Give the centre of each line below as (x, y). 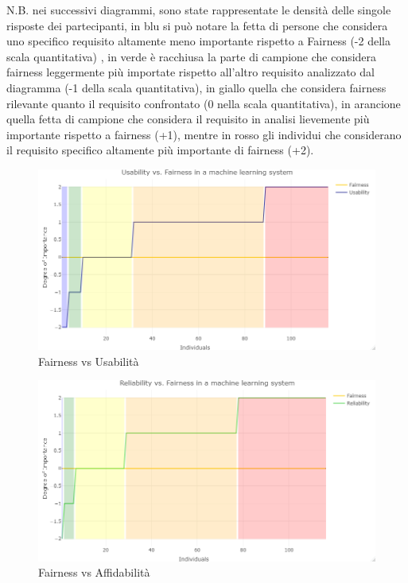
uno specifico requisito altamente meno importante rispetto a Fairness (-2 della (198, 41)
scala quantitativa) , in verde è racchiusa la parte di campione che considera (192, 56)
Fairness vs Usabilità (89, 361)
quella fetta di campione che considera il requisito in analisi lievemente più (188, 119)
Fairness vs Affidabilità (94, 572)
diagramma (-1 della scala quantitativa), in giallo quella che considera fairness (196, 87)
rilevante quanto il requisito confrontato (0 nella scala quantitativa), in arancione (204, 103)
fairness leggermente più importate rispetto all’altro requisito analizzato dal (190, 72)
